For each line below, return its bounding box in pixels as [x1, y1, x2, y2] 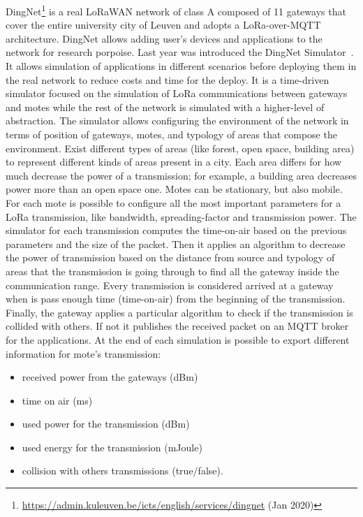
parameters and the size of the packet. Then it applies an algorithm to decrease [6, 236, 346, 251]
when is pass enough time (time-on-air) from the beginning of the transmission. [6, 291, 346, 306]
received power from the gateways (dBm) [22, 370, 198, 384]
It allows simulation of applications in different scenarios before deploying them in [6, 59, 357, 73]
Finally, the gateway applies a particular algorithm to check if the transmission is [6, 305, 353, 319]
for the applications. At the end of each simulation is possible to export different [6, 332, 350, 347]
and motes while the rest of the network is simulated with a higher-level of [6, 99, 325, 114]
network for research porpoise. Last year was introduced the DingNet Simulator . [6, 45, 354, 59]
